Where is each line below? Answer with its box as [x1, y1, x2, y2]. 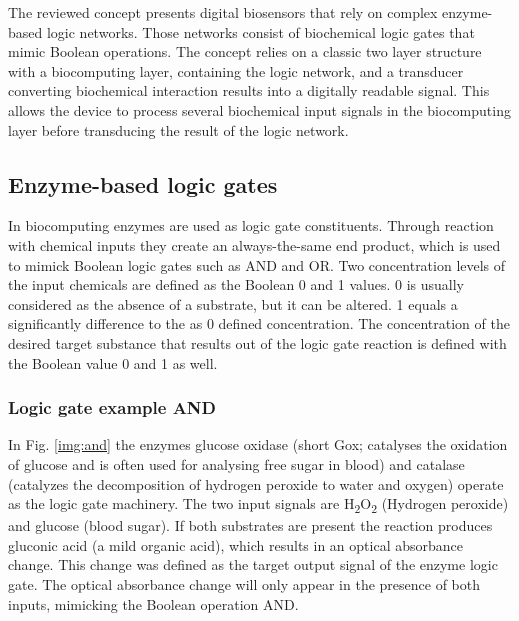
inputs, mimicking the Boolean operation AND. [8, 593, 299, 614]
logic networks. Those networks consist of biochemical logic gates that [46, 21, 475, 42]
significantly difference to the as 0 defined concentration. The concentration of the [8, 313, 510, 334]
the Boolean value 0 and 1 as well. [8, 352, 218, 373]
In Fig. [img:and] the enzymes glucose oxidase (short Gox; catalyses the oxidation [8, 434, 508, 455]
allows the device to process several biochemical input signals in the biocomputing [8, 99, 511, 120]
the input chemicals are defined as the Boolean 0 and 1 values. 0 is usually [8, 274, 464, 295]
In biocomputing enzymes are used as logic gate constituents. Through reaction [8, 215, 494, 236]
